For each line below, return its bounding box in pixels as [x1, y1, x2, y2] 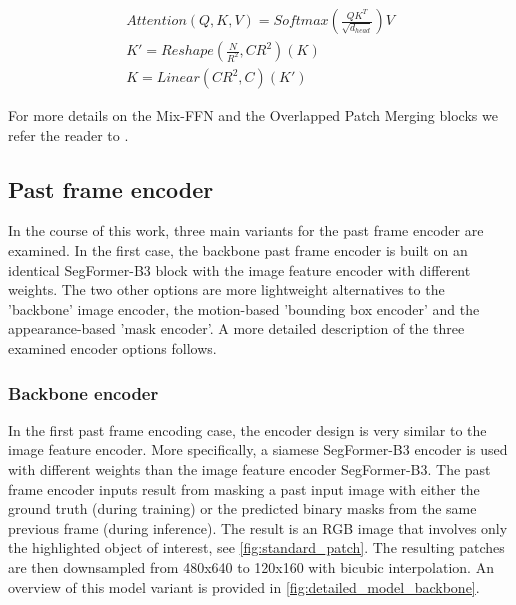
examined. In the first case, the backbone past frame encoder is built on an [8, 240, 468, 261]
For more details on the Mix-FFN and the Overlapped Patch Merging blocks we [8, 105, 498, 126]
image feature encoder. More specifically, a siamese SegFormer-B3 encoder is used [8, 439, 508, 460]
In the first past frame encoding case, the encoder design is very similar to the [8, 419, 487, 440]
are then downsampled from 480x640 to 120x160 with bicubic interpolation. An [8, 557, 494, 578]
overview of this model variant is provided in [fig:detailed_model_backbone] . [8, 576, 480, 597]
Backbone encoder [8, 380, 159, 405]
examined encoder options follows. [8, 338, 217, 359]
